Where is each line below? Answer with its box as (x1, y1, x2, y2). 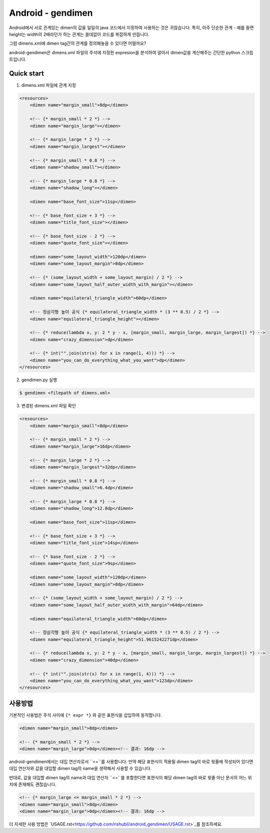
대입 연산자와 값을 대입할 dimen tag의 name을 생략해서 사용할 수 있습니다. (9, 766, 152, 771)
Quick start (9, 69, 44, 77)
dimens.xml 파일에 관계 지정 (21, 82, 76, 88)
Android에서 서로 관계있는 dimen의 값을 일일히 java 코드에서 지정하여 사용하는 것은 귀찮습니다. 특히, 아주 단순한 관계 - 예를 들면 (9, 25, 254, 31)
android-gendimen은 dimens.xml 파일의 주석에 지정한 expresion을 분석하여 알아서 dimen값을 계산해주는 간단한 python (9, 49, 241, 55)
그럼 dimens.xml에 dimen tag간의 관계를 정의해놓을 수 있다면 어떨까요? (9, 40, 147, 46)
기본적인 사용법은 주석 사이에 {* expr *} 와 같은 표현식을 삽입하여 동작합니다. (9, 712, 162, 718)
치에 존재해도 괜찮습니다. (9, 781, 56, 788)
